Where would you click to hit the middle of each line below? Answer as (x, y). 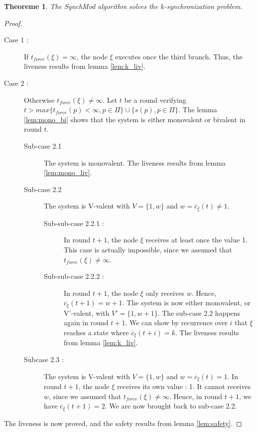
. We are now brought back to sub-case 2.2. (171, 406)
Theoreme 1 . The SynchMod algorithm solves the (81, 6)
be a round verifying (155, 100)
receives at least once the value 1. (196, 240)
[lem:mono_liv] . (68, 172)
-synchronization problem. (203, 6)
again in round (86, 323)
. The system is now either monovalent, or (186, 303)
